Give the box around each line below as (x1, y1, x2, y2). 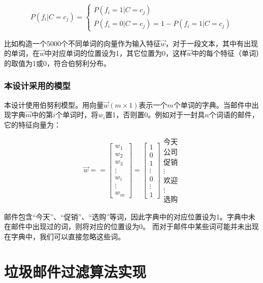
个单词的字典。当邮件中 (173, 99, 252, 110)
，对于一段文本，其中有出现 (166, 38, 258, 48)
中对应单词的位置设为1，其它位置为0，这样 (45, 48, 187, 58)
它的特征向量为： (4, 119, 61, 130)
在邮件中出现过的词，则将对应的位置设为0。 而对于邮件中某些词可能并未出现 (4, 221, 259, 232)
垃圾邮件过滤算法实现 (4, 261, 147, 281)
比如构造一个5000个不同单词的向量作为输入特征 (4, 38, 160, 48)
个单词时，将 (55, 109, 98, 120)
